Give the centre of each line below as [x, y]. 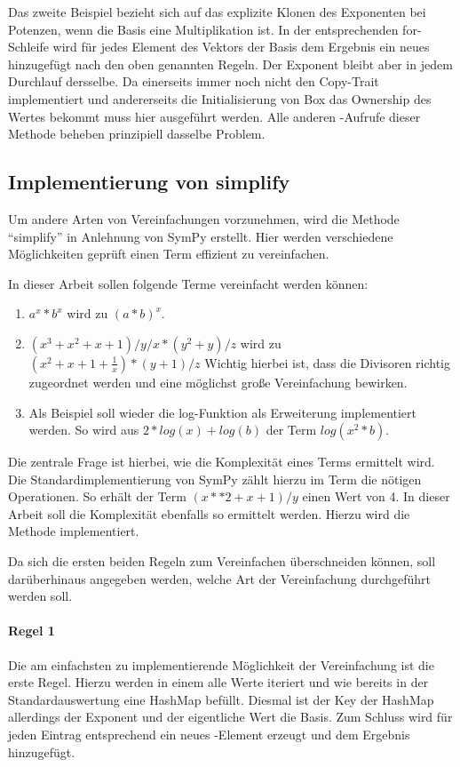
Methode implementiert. [74, 531]
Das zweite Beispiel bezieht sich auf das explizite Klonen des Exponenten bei [217, 12]
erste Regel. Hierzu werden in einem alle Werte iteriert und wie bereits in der [218, 682]
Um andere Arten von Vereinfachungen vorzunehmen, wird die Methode [204, 218]
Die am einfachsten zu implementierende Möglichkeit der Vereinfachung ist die [221, 664]
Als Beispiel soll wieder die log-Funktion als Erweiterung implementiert [223, 412]
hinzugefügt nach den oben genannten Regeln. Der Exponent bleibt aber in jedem [230, 64]
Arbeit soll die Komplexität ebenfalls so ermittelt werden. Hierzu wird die [209, 513]
